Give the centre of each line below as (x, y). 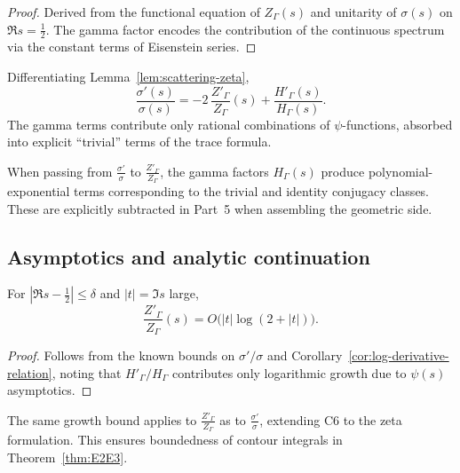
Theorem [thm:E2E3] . (67, 457)
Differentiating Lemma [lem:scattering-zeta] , (128, 77)
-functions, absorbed (397, 124)
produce (343, 171)
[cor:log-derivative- (399, 355)
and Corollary (305, 355)
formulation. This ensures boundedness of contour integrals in (175, 440)
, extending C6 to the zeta (331, 419)
